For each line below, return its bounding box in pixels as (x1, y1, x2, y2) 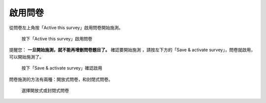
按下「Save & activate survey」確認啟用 (21, 65, 102, 71)
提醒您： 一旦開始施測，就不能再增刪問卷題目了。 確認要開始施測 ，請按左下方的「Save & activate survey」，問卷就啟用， (9, 47, 256, 53)
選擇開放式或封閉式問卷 (21, 87, 69, 93)
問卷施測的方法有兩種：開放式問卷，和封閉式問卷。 (9, 76, 113, 82)
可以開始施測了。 (9, 54, 44, 60)
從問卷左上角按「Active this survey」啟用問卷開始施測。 (9, 25, 123, 31)
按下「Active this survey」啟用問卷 (21, 35, 93, 41)
